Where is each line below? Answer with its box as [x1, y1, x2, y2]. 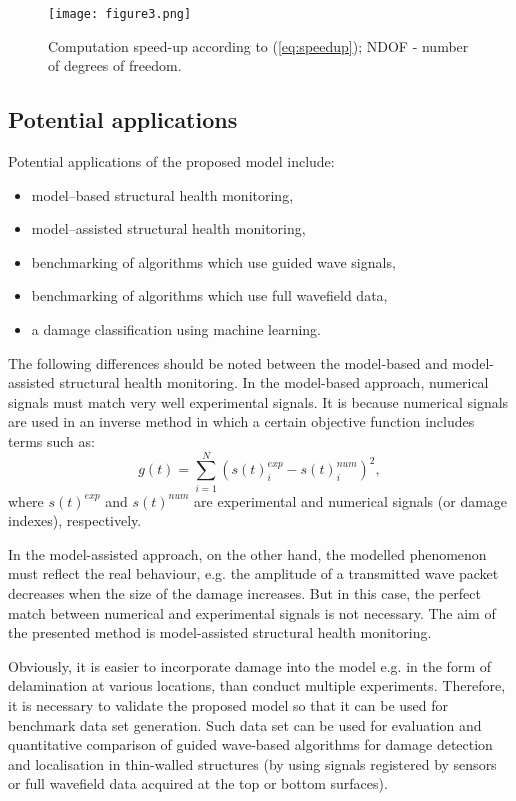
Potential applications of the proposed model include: [8, 151, 335, 172]
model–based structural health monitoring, [31, 184, 294, 205]
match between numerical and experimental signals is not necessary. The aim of [8, 602, 496, 623]
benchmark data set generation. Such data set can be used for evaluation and [8, 714, 482, 735]
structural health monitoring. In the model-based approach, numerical [59, 372, 489, 393]
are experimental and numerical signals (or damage [194, 490, 508, 511]
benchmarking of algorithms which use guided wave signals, [31, 251, 396, 272]
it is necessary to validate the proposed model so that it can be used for [8, 695, 448, 716]
